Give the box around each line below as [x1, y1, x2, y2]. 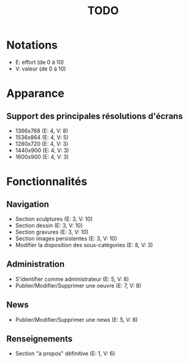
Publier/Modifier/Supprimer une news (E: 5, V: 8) [15, 316, 138, 323]
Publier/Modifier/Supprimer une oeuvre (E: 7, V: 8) [15, 281, 142, 289]
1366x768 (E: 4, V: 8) [15, 127, 69, 134]
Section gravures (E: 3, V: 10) [15, 228, 89, 235]
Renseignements [6, 334, 72, 344]
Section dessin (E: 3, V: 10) [15, 221, 83, 229]
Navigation [6, 199, 49, 209]
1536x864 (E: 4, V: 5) [15, 133, 69, 141]
